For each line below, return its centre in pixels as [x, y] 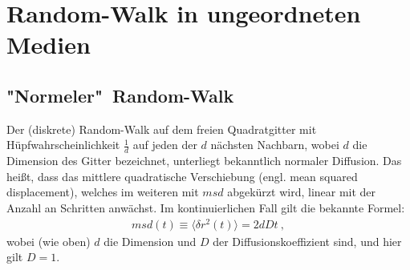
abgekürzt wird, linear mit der [302, 192]
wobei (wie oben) [49, 241]
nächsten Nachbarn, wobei [275, 145]
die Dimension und [150, 241]
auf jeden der [165, 145]
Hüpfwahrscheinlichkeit [63, 145]
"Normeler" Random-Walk [120, 95]
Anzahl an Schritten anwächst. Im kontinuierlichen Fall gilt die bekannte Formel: [206, 207]
